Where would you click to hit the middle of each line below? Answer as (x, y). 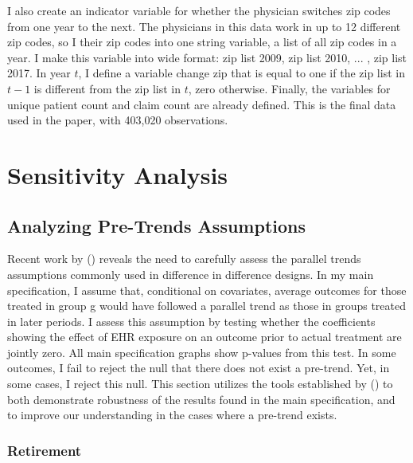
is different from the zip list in (107, 88)
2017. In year (39, 73)
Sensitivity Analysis (118, 174)
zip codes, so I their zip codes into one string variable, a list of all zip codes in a (202, 42)
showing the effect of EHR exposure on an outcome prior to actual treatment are (205, 337)
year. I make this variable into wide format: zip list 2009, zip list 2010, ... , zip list (207, 57)
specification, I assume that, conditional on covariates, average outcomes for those (207, 290)
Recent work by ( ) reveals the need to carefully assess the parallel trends (184, 259)
